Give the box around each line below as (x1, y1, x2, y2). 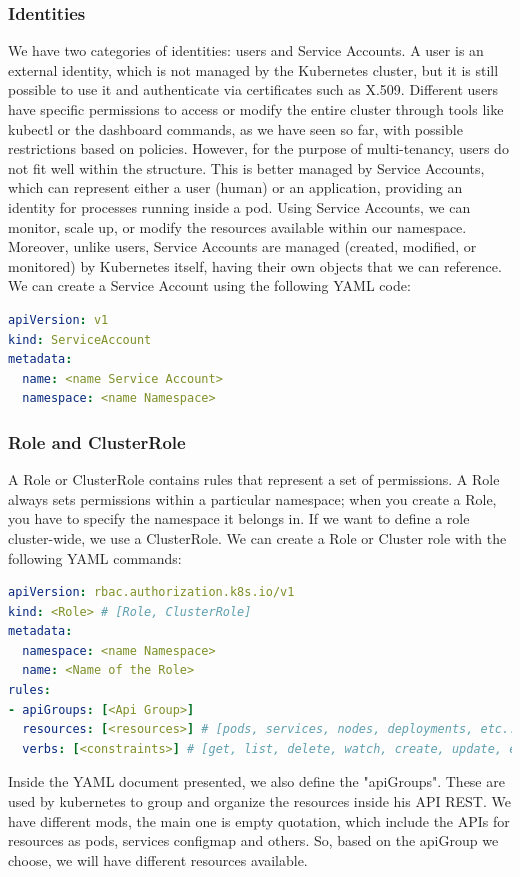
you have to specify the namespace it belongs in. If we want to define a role (8, 508, 470, 529)
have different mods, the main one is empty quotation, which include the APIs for (8, 810, 510, 831)
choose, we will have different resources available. (8, 849, 308, 870)
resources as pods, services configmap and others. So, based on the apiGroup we (8, 830, 499, 851)
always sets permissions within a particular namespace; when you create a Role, (8, 488, 497, 509)
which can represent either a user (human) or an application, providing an (8, 177, 463, 198)
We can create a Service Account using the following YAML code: (8, 275, 411, 296)
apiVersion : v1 (8, 312, 109, 327)
